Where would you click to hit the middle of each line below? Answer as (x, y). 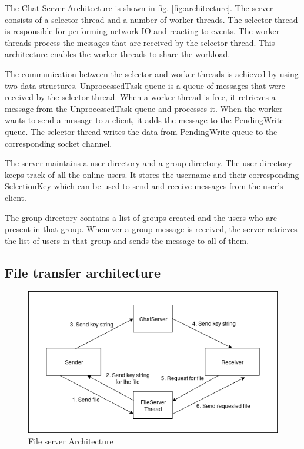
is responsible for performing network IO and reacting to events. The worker (142, 31)
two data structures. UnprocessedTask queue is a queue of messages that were (145, 85)
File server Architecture (71, 440)
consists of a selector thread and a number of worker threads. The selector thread (151, 19)
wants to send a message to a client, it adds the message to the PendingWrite (144, 120)
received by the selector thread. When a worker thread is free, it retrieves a (140, 97)
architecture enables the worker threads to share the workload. (118, 54)
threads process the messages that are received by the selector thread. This (140, 42)
